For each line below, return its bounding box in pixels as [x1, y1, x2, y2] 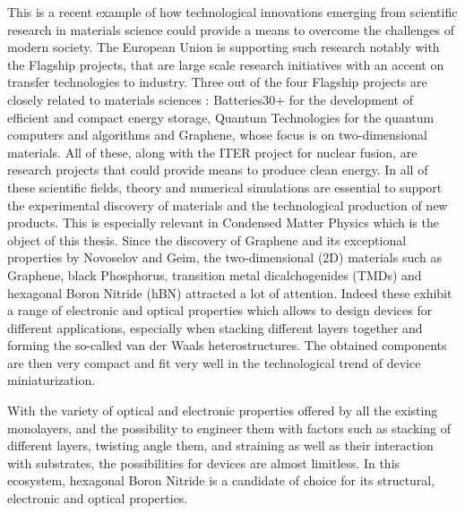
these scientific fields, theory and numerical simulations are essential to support [7, 177, 443, 196]
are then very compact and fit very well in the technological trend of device [7, 353, 421, 372]
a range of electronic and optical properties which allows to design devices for [7, 301, 433, 320]
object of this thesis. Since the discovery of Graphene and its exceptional [7, 230, 407, 249]
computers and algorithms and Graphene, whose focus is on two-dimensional [7, 125, 427, 144]
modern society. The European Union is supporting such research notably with [7, 38, 440, 56]
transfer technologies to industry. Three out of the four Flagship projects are [7, 73, 427, 91]
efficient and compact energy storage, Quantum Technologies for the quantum [7, 107, 435, 126]
